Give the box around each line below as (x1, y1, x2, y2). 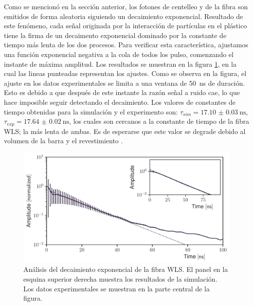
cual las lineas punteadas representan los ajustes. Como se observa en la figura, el (4, 68, 247, 78)
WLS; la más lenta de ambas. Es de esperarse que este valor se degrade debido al (4, 126, 246, 136)
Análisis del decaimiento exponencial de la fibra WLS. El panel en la (23, 264, 228, 274)
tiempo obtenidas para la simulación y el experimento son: (4, 106, 178, 116)
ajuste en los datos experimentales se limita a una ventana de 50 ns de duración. (4, 77, 245, 88)
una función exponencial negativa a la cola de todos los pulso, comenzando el (4, 49, 234, 59)
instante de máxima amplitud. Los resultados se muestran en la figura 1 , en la (4, 58, 236, 69)
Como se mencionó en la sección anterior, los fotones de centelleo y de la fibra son (4, 1, 248, 11)
